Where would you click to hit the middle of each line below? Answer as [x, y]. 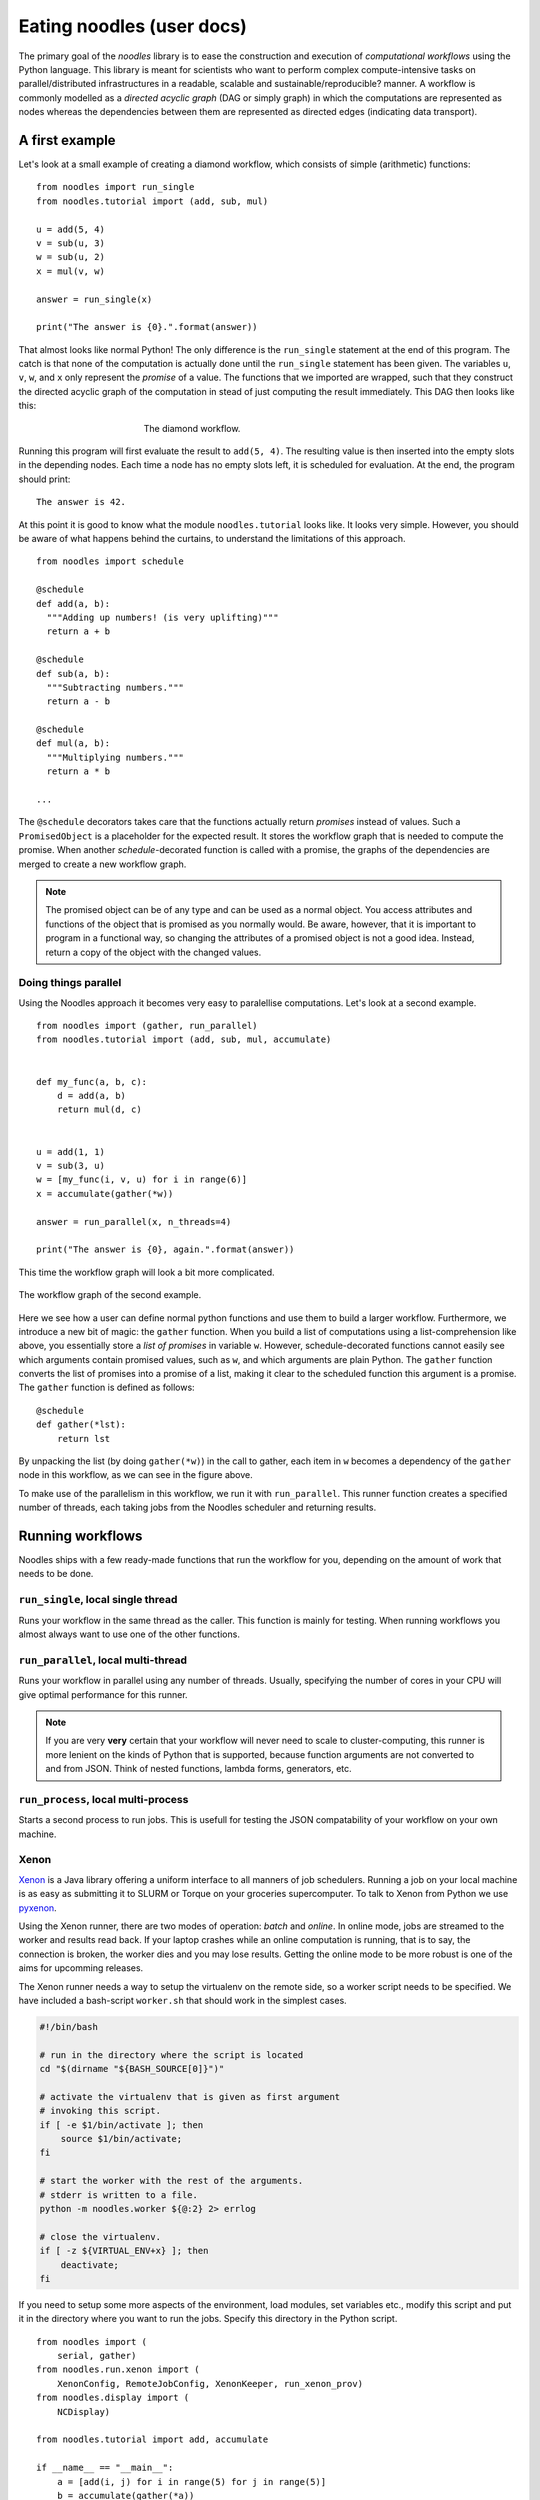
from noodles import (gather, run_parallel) [147, 1026]
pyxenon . [37, 1907]
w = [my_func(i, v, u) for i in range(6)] [142, 1179]
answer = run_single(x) [94, 299]
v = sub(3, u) [70, 1165]
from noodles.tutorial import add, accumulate [152, 2439]
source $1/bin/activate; [121, 2139]
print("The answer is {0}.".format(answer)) [147, 327]
